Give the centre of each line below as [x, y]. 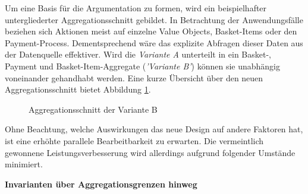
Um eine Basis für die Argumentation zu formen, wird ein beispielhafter [136, 8]
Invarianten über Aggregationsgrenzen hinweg [101, 184]
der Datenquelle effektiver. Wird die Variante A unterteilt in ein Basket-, [138, 54]
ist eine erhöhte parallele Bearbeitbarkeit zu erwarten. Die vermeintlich [134, 140]
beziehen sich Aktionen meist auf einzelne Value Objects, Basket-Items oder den [151, 31]
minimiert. [24, 164]
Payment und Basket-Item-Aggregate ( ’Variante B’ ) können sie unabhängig [143, 66]
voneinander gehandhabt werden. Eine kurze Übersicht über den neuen [134, 77]
